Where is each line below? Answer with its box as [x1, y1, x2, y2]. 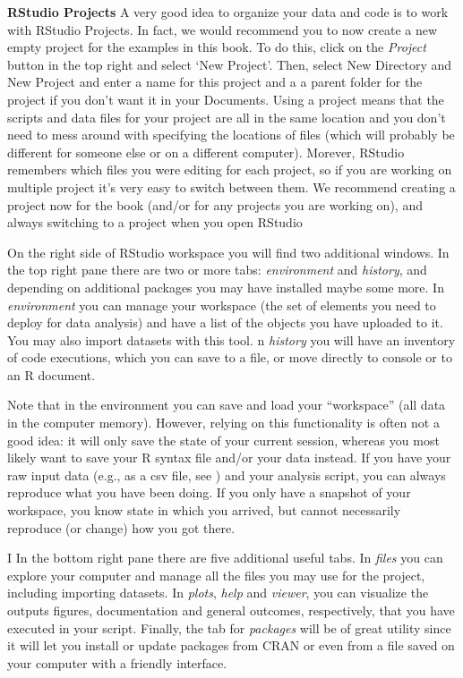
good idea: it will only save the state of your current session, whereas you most [7, 430, 440, 449]
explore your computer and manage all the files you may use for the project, [7, 565, 425, 584]
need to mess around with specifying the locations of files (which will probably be [7, 125, 455, 144]
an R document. [7, 365, 96, 384]
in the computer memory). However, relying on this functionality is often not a [7, 413, 440, 432]
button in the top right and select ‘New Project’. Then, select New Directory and [7, 55, 452, 73]
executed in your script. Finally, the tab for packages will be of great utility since [7, 618, 451, 637]
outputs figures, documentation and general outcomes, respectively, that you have [7, 601, 455, 619]
